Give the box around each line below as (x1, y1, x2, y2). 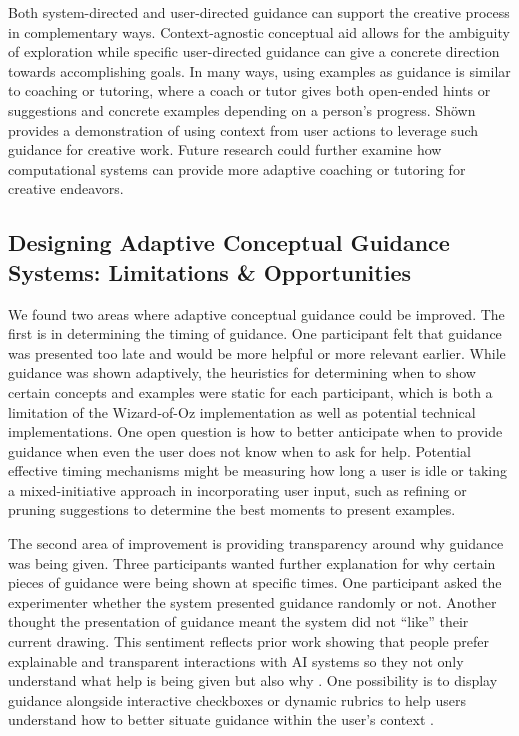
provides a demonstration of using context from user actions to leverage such (8, 119, 479, 140)
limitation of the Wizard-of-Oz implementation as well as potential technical (8, 401, 476, 422)
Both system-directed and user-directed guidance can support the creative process (8, 2, 510, 22)
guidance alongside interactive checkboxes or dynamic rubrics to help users (8, 689, 466, 710)
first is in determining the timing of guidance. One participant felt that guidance (8, 323, 502, 344)
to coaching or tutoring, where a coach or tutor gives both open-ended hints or (8, 80, 491, 101)
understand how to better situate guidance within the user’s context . (8, 709, 434, 730)
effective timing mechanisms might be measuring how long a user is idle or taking (8, 460, 508, 481)
